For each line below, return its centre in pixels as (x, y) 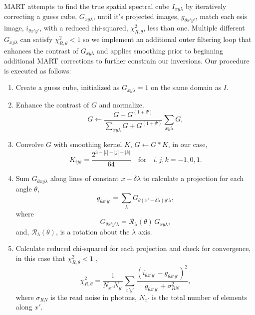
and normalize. (122, 104)
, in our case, (188, 144)
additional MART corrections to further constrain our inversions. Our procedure (127, 61)
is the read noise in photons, (94, 297)
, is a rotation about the (93, 231)
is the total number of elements (199, 297)
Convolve (30, 144)
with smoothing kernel (88, 144)
